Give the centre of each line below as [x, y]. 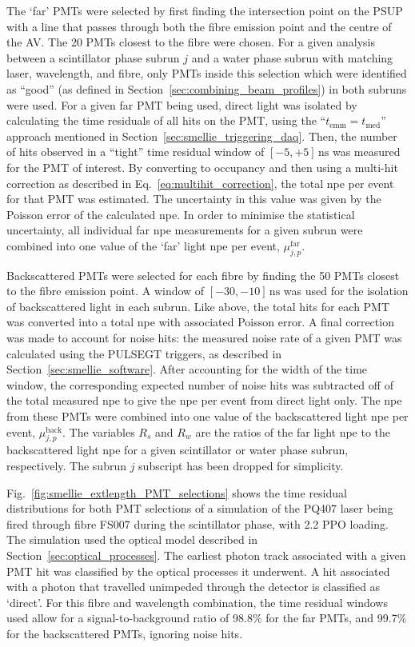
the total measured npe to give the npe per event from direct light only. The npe [204, 400]
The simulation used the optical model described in [132, 539]
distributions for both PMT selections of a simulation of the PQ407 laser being [200, 508]
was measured [366, 152]
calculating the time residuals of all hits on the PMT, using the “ [166, 120]
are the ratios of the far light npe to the [293, 431]
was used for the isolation [346, 291]
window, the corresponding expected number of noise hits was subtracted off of [200, 384]
